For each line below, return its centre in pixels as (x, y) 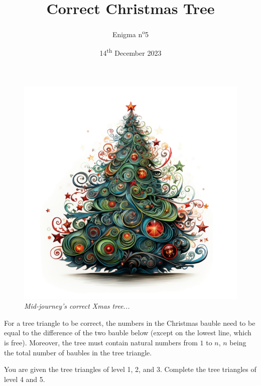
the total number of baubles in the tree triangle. (78, 352)
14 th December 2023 (130, 52)
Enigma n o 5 (130, 33)
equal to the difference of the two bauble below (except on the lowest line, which (128, 333)
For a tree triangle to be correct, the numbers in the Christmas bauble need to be (130, 323)
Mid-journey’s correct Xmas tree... (77, 306)
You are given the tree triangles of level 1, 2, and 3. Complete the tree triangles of (130, 369)
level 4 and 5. (25, 379)
